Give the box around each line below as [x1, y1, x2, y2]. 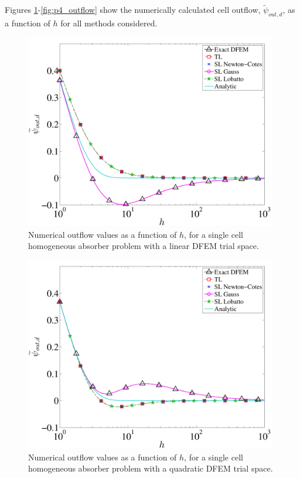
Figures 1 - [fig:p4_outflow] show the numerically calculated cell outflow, [5, 4, 261, 16]
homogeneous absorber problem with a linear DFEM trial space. [28, 240, 259, 252]
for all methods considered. [60, 17, 158, 29]
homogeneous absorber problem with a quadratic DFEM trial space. [28, 462, 273, 474]
